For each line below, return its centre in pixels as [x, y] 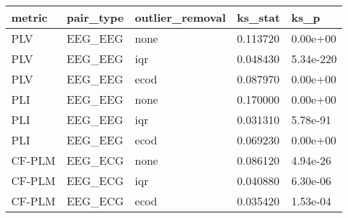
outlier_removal [180, 17]
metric [29, 17]
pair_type [95, 17]
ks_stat [259, 17]
